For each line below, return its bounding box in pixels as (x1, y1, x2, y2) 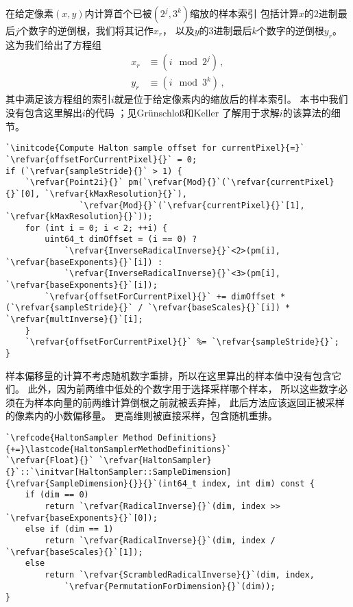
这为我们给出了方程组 (5, 37, 101, 51)
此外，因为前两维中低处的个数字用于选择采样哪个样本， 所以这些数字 (27, 382, 339, 396)
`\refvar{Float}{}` (5, 456, 94, 466)
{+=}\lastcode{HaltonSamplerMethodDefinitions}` (5, 444, 232, 454)
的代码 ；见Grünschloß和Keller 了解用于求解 (85, 106, 280, 120)
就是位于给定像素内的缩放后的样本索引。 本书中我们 (114, 92, 348, 106)
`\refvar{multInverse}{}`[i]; (5, 314, 143, 325)
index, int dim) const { (202, 478, 315, 488)
